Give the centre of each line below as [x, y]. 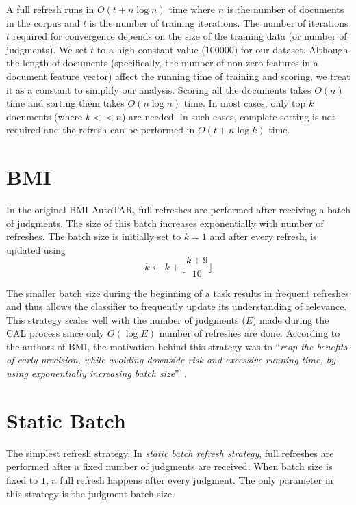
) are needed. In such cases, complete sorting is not [229, 116]
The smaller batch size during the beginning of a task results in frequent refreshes [178, 293]
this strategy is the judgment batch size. [91, 493]
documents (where [44, 116]
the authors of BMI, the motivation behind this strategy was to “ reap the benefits [177, 346]
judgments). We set [47, 49]
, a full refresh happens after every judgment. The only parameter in [189, 479]
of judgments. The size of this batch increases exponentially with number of [165, 223]
